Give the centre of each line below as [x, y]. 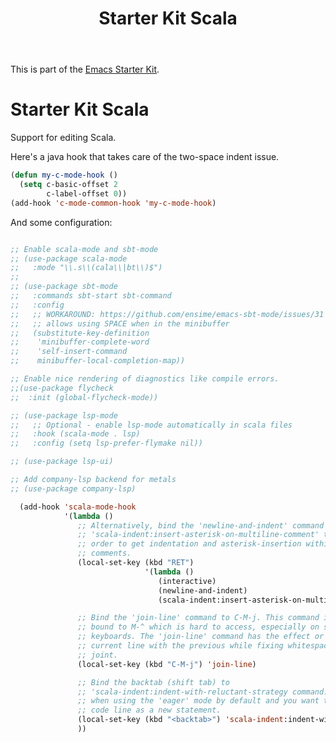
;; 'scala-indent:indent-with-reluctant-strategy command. [203, 692]
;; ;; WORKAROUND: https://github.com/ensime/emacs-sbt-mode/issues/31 [167, 314]
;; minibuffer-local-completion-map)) [98, 361]
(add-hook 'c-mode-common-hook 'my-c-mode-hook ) [113, 203]
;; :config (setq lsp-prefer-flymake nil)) [106, 443]
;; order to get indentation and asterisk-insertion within [205, 544]
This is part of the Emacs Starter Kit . [85, 69]
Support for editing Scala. [63, 138]
